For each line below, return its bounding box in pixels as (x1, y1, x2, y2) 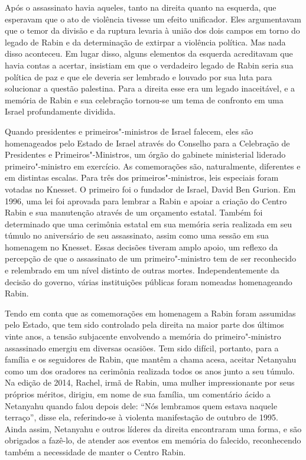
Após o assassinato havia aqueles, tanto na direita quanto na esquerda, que (5, 1, 276, 13)
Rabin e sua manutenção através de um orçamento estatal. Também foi (5, 206, 263, 218)
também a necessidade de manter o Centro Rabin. (5, 445, 186, 458)
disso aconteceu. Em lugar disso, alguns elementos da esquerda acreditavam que (5, 47, 293, 60)
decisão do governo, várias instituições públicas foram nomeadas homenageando (5, 275, 292, 288)
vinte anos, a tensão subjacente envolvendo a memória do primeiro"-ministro (5, 330, 281, 342)
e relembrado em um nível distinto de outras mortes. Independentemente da (5, 264, 279, 276)
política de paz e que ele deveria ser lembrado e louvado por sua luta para (5, 70, 272, 83)
